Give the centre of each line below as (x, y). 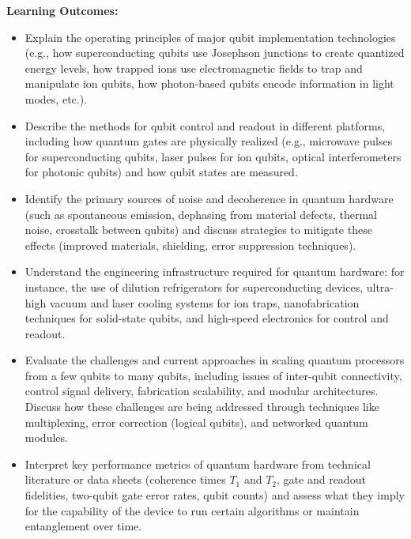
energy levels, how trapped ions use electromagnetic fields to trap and (194, 68)
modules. (46, 437)
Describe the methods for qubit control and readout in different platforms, (205, 125)
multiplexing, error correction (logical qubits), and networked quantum (196, 422)
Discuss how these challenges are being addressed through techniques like (202, 407)
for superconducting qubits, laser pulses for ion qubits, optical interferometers (213, 156)
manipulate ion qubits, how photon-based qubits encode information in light (209, 83)
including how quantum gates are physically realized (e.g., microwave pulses (209, 141)
